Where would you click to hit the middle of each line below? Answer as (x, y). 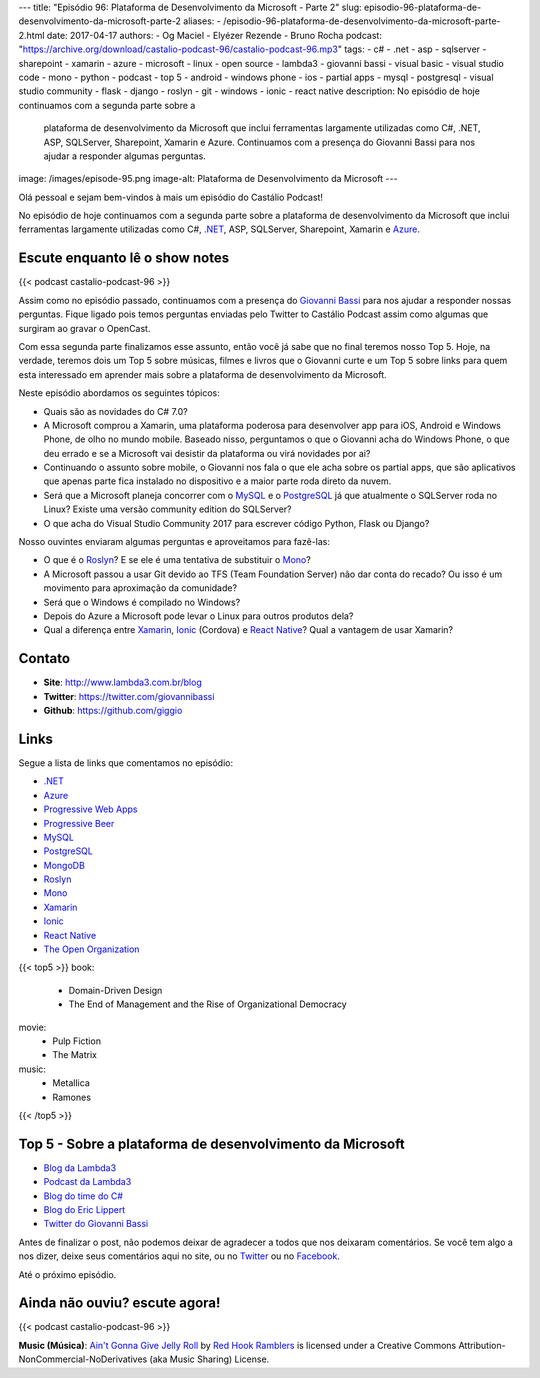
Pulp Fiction (77, 1041)
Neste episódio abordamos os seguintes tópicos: (119, 393)
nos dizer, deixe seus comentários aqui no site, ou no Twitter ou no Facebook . (179, 1256)
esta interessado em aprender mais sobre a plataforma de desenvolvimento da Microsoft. (202, 374)
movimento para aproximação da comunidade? (140, 588)
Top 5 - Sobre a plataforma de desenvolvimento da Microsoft (211, 1143)
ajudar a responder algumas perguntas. (125, 156)
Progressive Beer (79, 823)
